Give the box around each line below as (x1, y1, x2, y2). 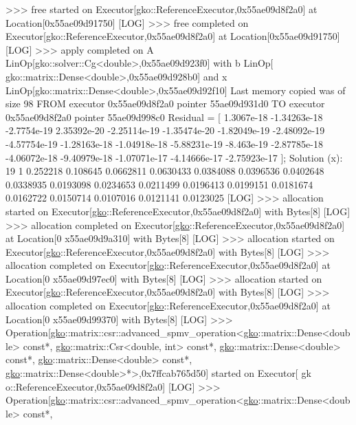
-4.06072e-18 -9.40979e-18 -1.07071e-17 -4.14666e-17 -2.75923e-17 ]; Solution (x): (5, 150, 343, 164)
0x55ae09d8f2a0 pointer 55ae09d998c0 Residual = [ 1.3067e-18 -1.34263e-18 (5, 109, 323, 124)
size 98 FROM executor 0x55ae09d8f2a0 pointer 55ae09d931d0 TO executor (5, 96, 325, 111)
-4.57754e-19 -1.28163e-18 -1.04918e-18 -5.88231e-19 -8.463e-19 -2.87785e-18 (5, 136, 323, 151)
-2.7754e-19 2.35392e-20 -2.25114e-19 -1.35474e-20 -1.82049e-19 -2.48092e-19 (5, 123, 325, 138)
